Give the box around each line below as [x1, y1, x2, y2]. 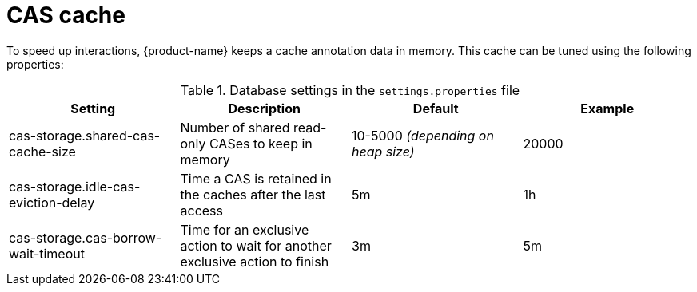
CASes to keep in [209, 135, 313, 152]
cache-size [9, 143, 76, 160]
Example [580, 100, 635, 116]
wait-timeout [9, 245, 85, 262]
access [180, 202, 223, 219]
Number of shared [180, 119, 290, 136]
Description [228, 100, 301, 116]
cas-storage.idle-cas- [9, 178, 141, 195]
